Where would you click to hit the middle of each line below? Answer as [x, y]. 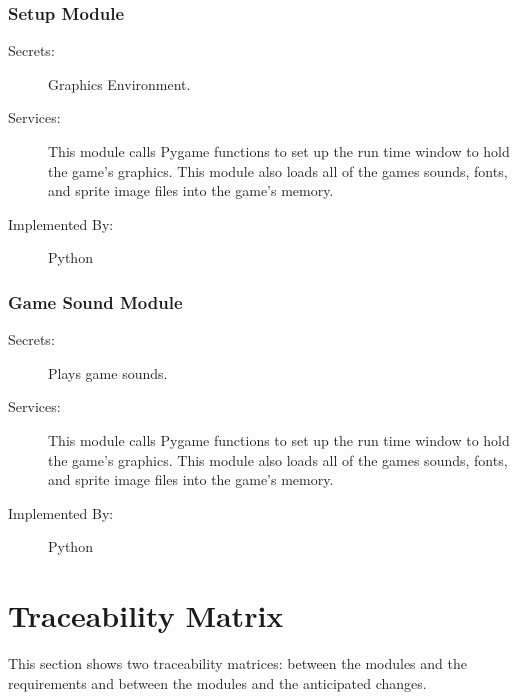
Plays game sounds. [108, 372]
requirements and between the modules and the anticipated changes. [217, 682]
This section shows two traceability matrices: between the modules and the [237, 663]
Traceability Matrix [146, 615]
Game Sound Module [95, 301]
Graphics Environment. [119, 83]
